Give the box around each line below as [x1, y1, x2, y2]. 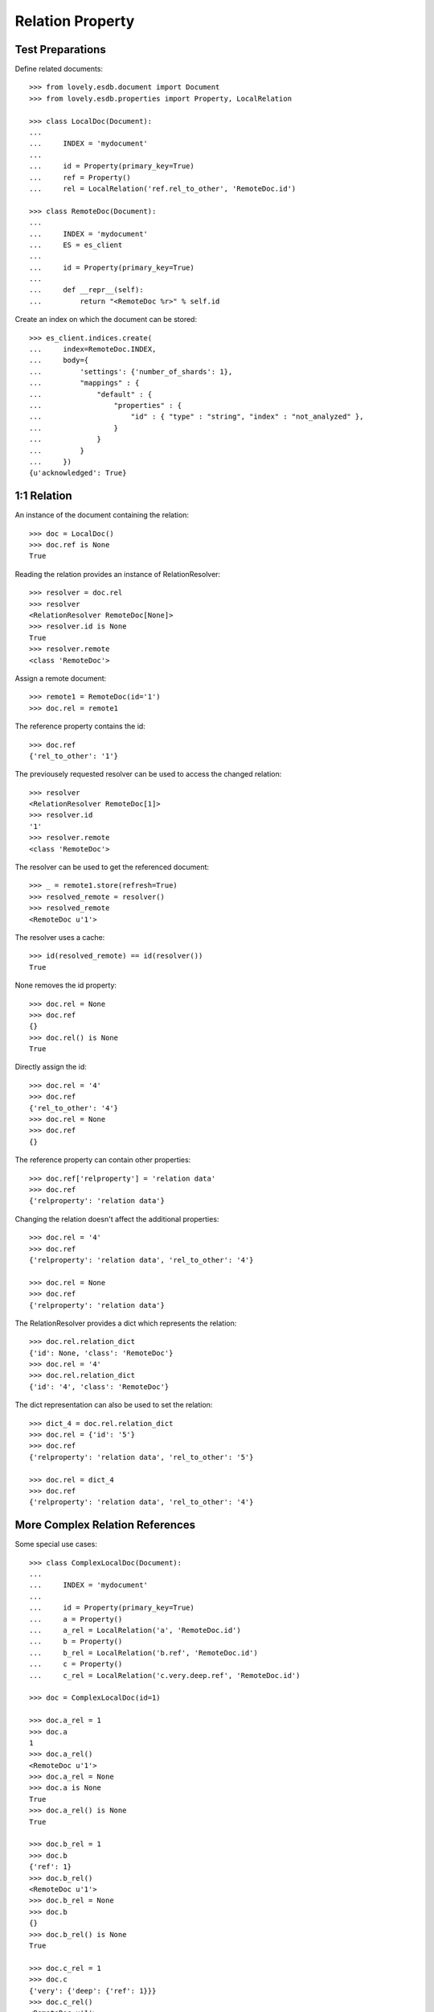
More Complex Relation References [14, 1518, 196, 1532]
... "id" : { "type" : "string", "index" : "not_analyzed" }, [29, 412, 364, 422]
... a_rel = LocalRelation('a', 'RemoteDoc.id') [29, 1626, 241, 1635]
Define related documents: [14, 64, 104, 74]
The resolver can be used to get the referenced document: [14, 862, 209, 872]
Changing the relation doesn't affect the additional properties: [14, 1214, 219, 1223]
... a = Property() [29, 1614, 123, 1623]
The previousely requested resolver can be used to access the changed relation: [14, 769, 282, 779]
